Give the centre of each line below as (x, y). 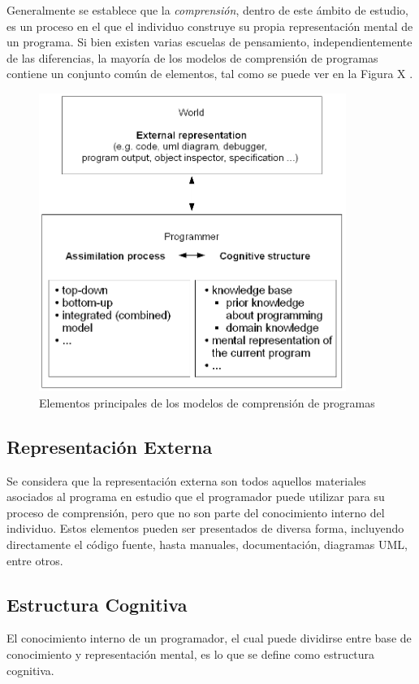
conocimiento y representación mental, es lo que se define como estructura (191, 654)
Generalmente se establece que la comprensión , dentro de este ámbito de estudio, (207, 10)
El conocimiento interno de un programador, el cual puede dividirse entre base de (209, 638)
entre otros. (35, 560)
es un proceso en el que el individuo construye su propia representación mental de (210, 26)
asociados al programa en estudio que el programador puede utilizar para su (196, 497)
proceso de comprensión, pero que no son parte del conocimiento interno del (196, 512)
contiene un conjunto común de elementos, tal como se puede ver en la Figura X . (210, 74)
